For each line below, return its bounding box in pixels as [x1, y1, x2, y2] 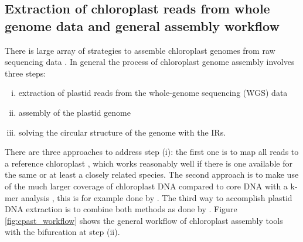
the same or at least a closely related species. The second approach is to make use [5, 168, 299, 181]
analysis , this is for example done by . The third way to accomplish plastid [21, 191, 292, 203]
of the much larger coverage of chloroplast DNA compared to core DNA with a [5, 179, 288, 192]
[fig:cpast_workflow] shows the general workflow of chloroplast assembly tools [5, 214, 283, 226]
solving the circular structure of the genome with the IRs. [18, 126, 226, 138]
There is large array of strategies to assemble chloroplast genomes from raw [5, 44, 275, 56]
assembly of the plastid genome [18, 106, 131, 118]
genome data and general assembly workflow [5, 16, 280, 34]
